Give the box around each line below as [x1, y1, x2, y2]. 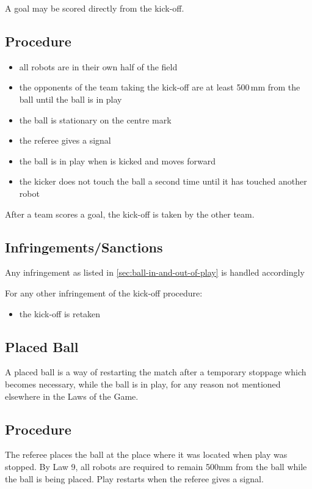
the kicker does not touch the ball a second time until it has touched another [19, 175, 307, 188]
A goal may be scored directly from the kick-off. [5, 2, 184, 14]
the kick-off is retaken [19, 307, 101, 320]
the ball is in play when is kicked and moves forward [19, 154, 216, 167]
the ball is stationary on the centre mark [19, 113, 172, 126]
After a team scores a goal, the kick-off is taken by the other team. [5, 207, 255, 220]
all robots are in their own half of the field [19, 60, 178, 73]
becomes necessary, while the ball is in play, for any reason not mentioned [5, 377, 281, 390]
